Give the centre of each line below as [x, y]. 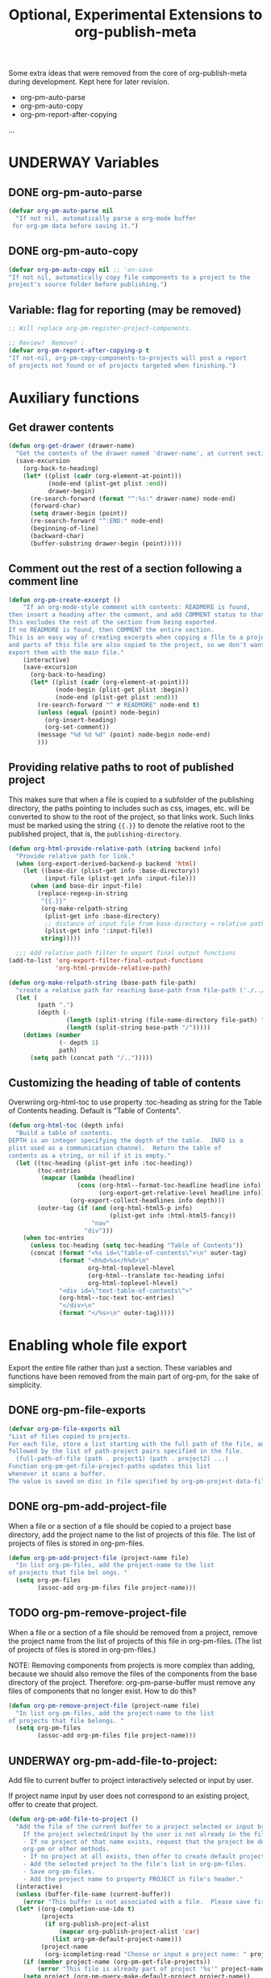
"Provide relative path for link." [75, 856]
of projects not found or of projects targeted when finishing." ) [122, 365]
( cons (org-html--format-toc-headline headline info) [169, 1186]
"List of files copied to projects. [70, 1436]
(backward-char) [57, 536]
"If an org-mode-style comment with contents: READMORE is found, [137, 607]
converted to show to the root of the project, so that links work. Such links [131, 816]
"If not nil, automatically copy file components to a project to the [129, 277]
